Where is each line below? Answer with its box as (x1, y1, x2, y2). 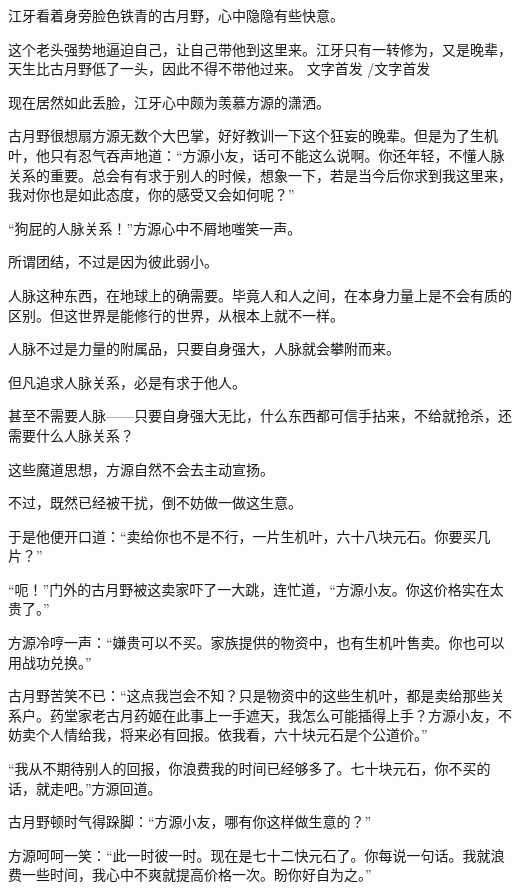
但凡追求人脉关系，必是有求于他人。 (8, 371, 246, 392)
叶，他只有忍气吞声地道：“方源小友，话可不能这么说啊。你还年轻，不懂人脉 (8, 144, 505, 165)
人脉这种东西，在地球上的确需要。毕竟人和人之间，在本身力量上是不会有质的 (8, 284, 512, 305)
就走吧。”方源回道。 (35, 777, 162, 798)
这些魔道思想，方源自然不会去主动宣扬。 (8, 458, 274, 479)
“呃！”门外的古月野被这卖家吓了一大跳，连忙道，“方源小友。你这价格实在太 (8, 578, 504, 599)
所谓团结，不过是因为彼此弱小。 (8, 251, 218, 272)
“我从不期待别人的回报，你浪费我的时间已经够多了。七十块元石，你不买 (8, 758, 477, 779)
